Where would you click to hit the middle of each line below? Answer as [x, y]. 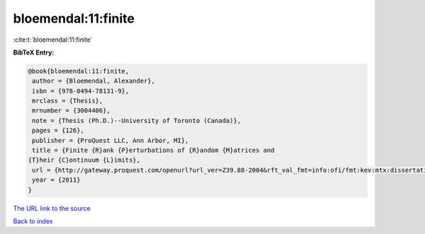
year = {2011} [56, 180]
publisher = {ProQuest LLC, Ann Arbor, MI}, [110, 140]
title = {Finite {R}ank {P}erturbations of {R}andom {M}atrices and [153, 151]
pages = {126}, [58, 130]
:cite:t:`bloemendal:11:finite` [53, 40]
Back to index [33, 221]
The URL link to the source [52, 208]
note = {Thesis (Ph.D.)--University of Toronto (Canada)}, [137, 121]
